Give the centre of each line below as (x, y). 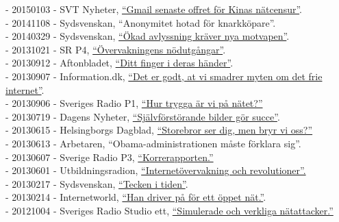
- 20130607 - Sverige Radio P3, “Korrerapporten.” (110, 157)
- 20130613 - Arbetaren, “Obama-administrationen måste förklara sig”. (153, 143)
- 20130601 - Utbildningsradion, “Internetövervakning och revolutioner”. (156, 170)
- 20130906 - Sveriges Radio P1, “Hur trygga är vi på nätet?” (134, 103)
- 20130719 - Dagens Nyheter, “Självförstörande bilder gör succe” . (143, 116)
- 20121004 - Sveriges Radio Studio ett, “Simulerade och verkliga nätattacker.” (169, 210)
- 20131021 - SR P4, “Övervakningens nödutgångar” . (116, 49)
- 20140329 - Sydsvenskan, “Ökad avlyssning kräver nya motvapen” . (148, 36)
